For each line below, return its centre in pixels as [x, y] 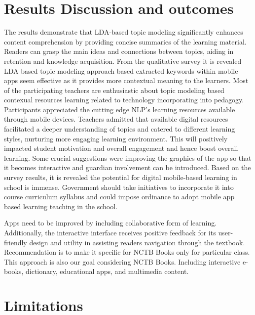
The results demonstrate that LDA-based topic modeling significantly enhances [124, 32]
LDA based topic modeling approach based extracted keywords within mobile [121, 70]
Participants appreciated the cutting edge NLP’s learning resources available [120, 109]
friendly [16, 242]
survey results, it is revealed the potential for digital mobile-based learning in [121, 177]
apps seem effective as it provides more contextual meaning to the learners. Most [126, 80]
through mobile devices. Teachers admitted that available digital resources [116, 119]
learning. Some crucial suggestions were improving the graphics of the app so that [128, 157]
